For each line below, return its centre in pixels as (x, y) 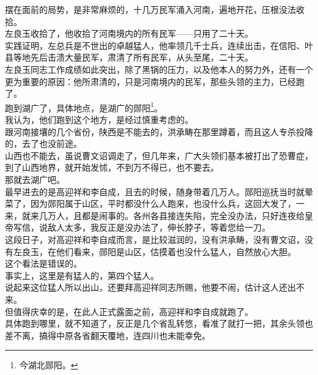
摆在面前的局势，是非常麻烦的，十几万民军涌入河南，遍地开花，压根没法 (150, 9)
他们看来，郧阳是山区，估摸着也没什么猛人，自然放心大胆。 (176, 251)
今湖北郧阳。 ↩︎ (49, 365)
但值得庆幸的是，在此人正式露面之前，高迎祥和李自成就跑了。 (129, 311)
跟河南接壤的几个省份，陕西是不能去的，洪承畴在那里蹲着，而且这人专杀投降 (159, 131)
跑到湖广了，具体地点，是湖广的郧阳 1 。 (84, 106)
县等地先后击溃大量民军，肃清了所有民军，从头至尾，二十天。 (129, 57)
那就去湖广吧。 (35, 179)
